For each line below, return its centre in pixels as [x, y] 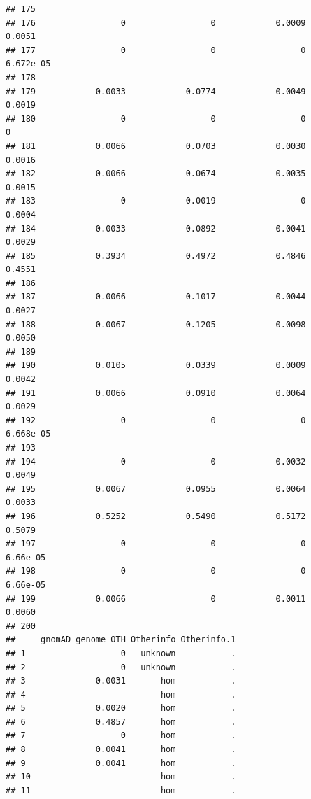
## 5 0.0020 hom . [121, 708]
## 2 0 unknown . [121, 667]
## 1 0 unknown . [121, 653]
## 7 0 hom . [121, 736]
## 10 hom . [121, 777]
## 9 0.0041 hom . [121, 763]
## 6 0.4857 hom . [121, 722]
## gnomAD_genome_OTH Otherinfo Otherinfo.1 [121, 640]
